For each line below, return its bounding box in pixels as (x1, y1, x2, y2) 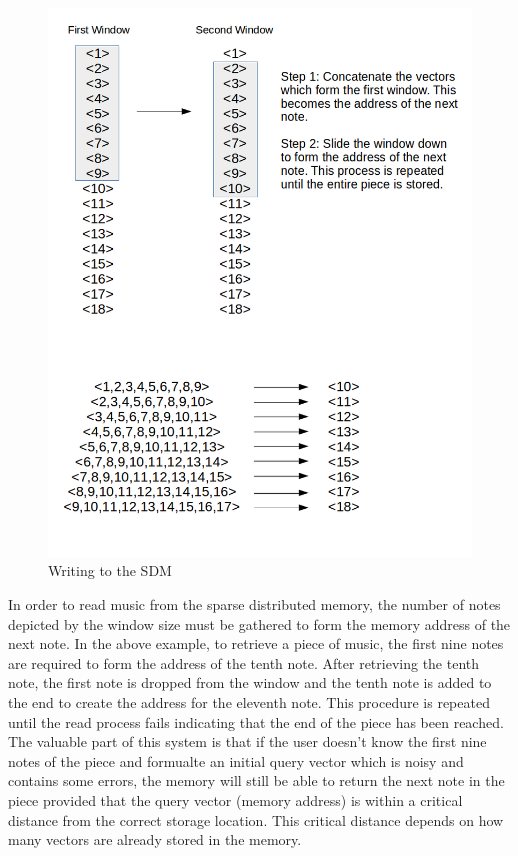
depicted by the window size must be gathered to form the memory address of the (8, 613, 511, 634)
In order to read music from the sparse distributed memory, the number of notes (8, 594, 501, 615)
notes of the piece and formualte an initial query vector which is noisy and (8, 750, 464, 771)
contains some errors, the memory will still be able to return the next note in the (8, 770, 505, 791)
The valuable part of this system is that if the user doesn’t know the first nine (8, 731, 487, 752)
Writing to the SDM (48, 560, 172, 581)
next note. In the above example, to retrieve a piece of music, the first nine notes (8, 633, 504, 654)
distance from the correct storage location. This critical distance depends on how (8, 809, 504, 830)
